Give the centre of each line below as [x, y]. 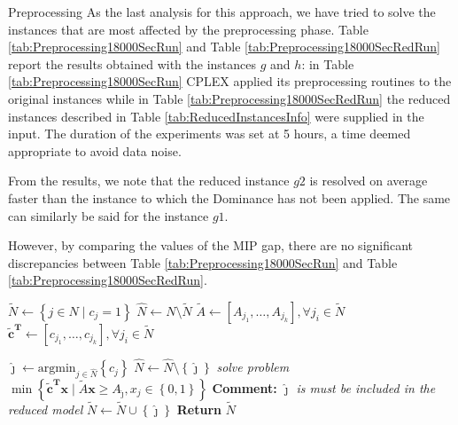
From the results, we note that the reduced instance [149, 181]
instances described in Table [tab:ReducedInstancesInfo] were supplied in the [216, 116]
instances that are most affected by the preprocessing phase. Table [188, 29]
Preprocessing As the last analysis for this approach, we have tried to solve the [222, 12]
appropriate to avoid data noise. [95, 150]
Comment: [245, 387]
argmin [57, 369]
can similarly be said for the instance [109, 215]
